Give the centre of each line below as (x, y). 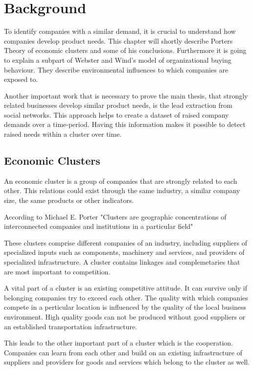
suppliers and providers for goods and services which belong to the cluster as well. (127, 362)
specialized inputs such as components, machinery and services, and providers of (124, 252)
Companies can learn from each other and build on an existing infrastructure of (123, 352)
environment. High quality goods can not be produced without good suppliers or (125, 316)
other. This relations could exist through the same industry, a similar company (122, 190)
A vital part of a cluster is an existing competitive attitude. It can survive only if (126, 288)
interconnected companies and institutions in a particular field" (99, 226)
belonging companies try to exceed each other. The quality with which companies (126, 297)
